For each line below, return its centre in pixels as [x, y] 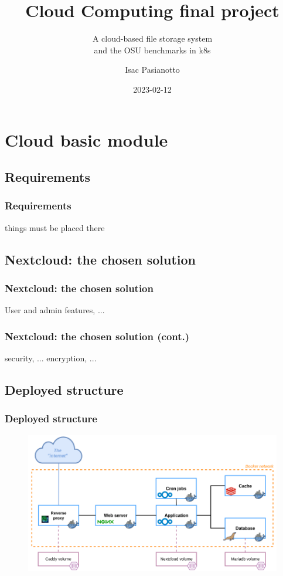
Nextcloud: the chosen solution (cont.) [97, 336]
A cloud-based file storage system [152, 38]
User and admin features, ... [55, 310]
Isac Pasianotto [152, 70]
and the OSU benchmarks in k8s [152, 50]
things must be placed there [55, 227]
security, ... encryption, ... [51, 358]
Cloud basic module [86, 139]
